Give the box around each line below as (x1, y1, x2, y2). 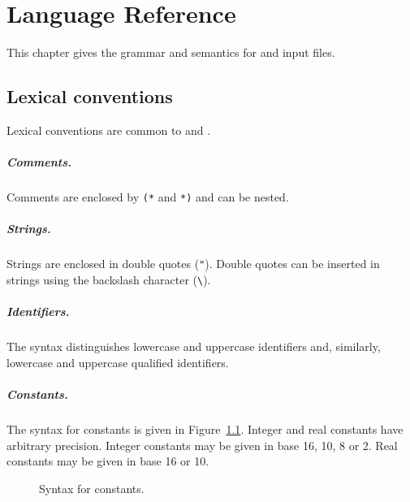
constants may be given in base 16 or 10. (6, 452, 209, 470)
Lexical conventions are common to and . (6, 121, 211, 138)
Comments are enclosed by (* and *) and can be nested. (6, 188, 289, 206)
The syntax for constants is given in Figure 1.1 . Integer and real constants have (6, 420, 404, 437)
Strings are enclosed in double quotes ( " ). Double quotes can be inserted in (6, 255, 380, 272)
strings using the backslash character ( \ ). (6, 270, 211, 288)
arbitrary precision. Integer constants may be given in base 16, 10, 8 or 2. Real (6, 436, 398, 453)
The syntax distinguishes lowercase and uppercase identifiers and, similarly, (6, 338, 381, 355)
